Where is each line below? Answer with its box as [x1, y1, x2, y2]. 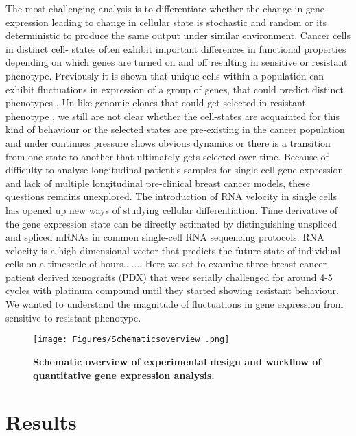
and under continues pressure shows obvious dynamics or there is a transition [5, 135, 331, 149]
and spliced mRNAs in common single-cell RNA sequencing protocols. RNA [5, 230, 324, 244]
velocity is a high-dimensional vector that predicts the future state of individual [5, 243, 341, 257]
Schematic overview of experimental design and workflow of [33, 354, 322, 368]
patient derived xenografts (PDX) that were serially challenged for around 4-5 [5, 269, 333, 284]
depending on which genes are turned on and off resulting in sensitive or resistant [5, 55, 348, 69]
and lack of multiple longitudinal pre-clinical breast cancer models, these [5, 175, 311, 190]
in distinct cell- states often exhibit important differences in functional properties [5, 41, 346, 56]
